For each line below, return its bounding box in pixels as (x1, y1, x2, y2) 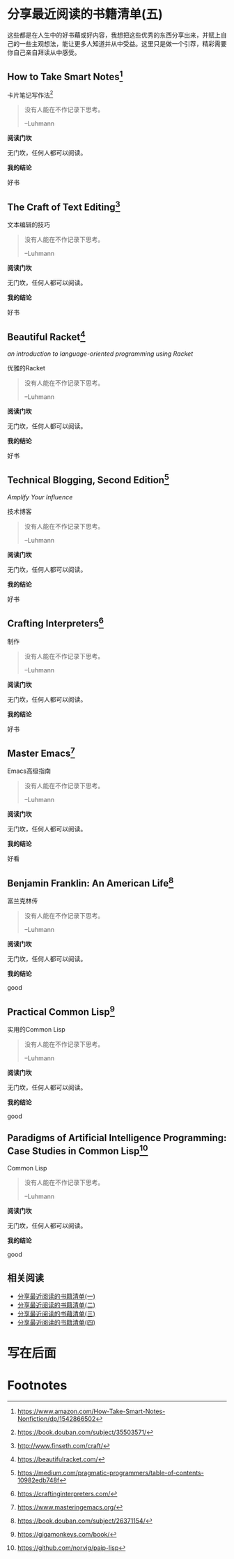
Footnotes (7, 1378, 68, 1394)
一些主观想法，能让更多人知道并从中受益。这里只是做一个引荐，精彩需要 (19, 39, 227, 47)
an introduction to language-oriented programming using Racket (7, 349, 194, 358)
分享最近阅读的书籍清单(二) (17, 1300, 96, 1309)
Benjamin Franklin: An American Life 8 (7, 875, 174, 889)
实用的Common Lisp (7, 1025, 66, 1034)
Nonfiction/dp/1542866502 (17, 1414, 96, 1423)
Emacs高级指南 (7, 767, 51, 775)
